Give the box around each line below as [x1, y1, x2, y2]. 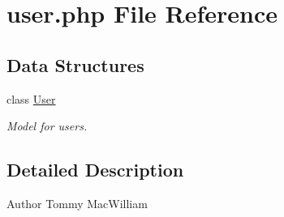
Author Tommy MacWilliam [6, 194, 148, 211]
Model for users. [6, 117, 88, 134]
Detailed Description [6, 157, 184, 182]
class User [6, 90, 56, 107]
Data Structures [6, 52, 144, 77]
